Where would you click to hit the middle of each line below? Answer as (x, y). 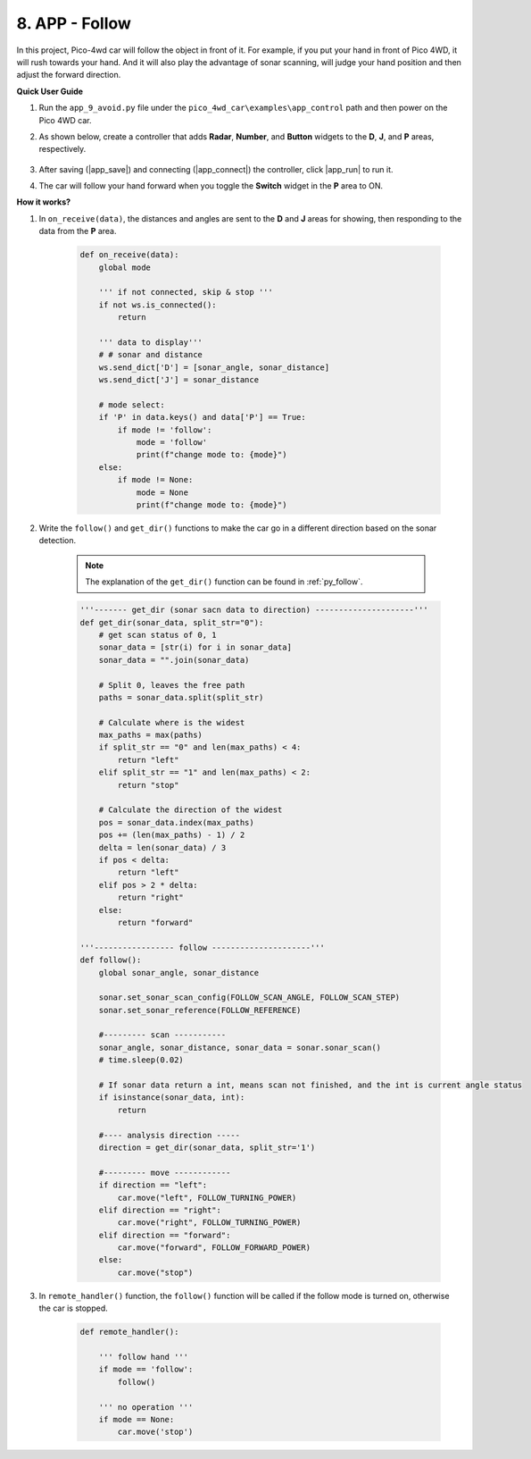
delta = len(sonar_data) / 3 (162, 847)
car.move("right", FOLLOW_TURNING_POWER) (209, 1223)
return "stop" (148, 785)
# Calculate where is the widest (172, 722)
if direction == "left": (153, 1185)
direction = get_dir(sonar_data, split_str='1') (207, 1147)
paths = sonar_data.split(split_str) (181, 697)
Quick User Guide (50, 91)
